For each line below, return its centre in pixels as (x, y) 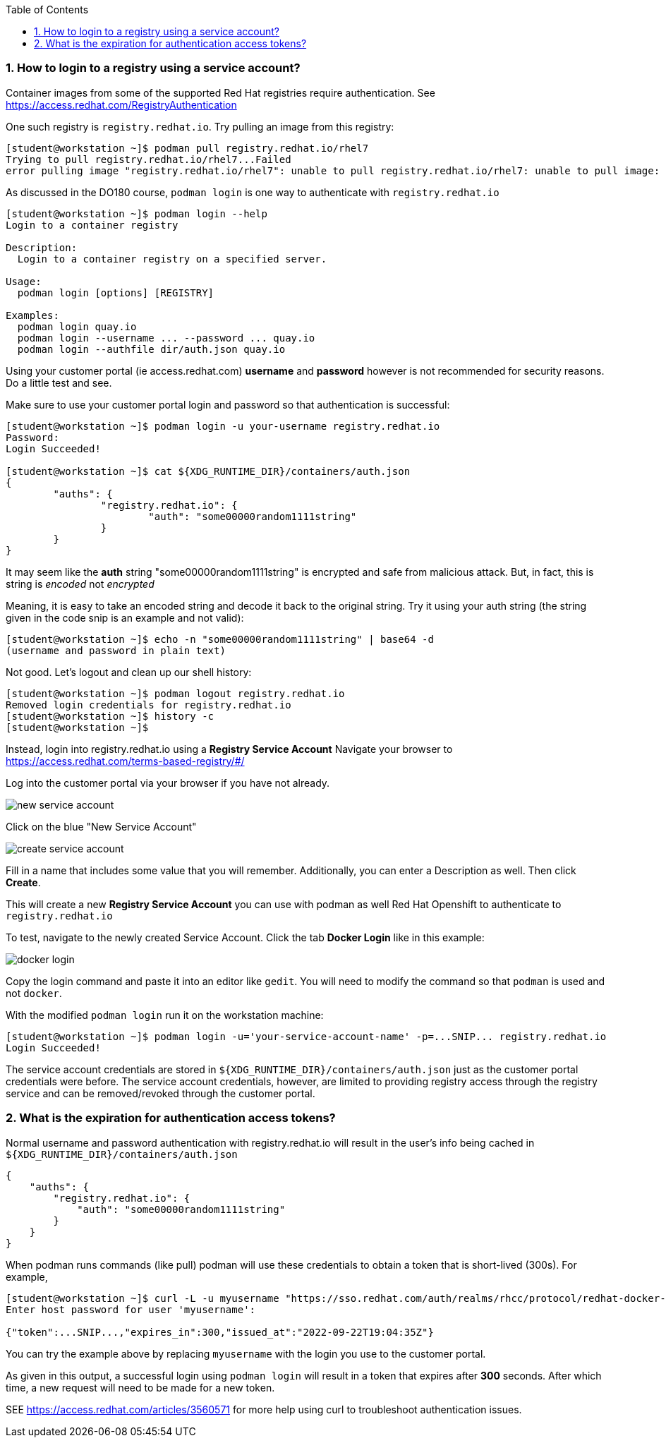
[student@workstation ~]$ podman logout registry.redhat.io (175, 693)
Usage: (24, 281)
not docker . (34, 993)
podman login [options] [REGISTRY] (116, 292)
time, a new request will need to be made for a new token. (140, 1387)
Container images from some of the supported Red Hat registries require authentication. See (220, 92)
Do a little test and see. (59, 382)
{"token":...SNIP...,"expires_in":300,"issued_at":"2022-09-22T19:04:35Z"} (220, 1332)
